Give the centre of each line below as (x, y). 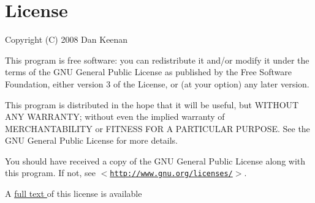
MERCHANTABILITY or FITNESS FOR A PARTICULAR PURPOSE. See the (157, 128)
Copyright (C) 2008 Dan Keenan (66, 39)
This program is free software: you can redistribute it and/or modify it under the (157, 60)
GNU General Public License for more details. (92, 140)
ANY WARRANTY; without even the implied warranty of (115, 116)
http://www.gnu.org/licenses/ (171, 174)
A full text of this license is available (74, 194)
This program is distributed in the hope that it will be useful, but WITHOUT (152, 104)
